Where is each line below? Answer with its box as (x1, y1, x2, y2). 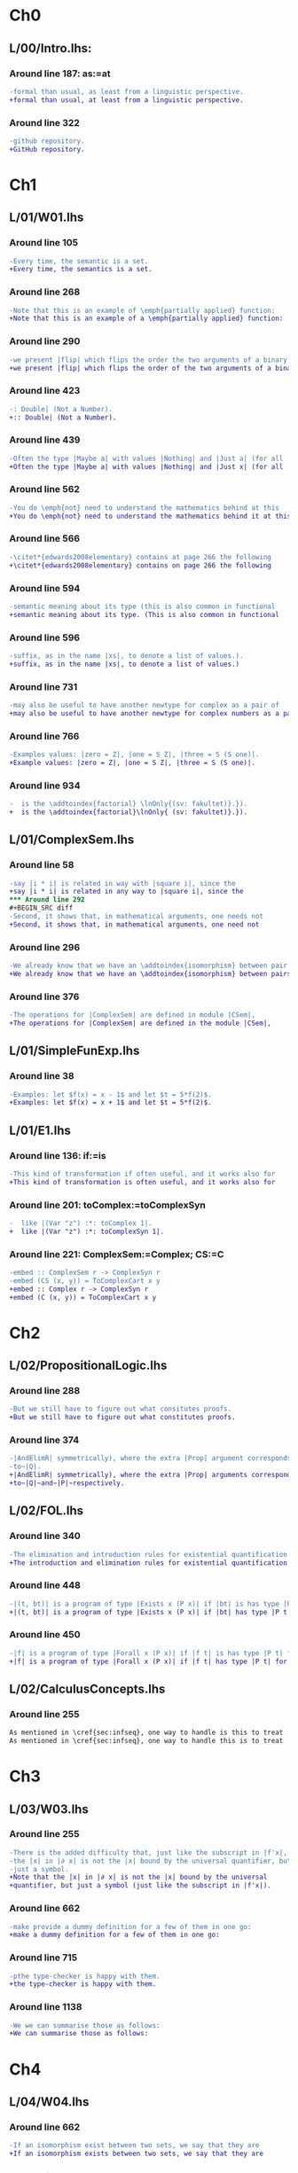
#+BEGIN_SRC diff (9, 903, 74, 913)
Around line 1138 (9, 2001, 82, 2013)
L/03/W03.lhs (9, 1802, 89, 1817)
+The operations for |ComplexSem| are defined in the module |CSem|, (9, 1019, 272, 1028)
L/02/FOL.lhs (9, 1504, 84, 1519)
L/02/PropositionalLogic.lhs (9, 1358, 168, 1373)
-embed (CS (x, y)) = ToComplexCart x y (9, 1276, 161, 1286)
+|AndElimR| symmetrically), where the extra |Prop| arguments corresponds (9, 1471, 295, 1480)
